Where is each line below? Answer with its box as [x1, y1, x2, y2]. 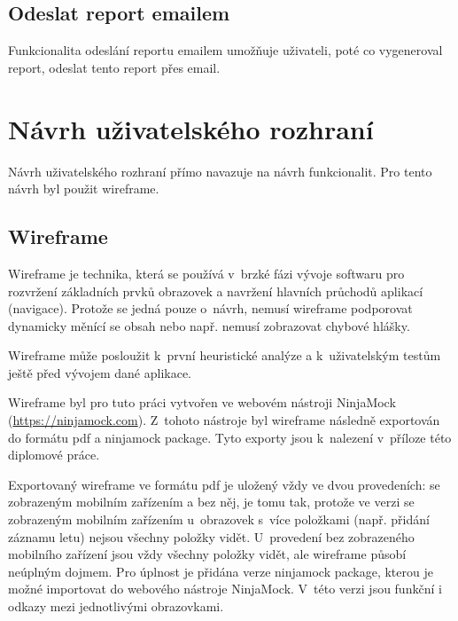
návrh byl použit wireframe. [8, 179, 159, 198]
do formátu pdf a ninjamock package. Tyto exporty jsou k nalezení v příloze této [8, 428, 452, 446]
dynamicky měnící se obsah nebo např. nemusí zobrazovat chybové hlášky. [8, 316, 410, 334]
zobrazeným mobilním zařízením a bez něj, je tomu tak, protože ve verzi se [8, 492, 415, 511]
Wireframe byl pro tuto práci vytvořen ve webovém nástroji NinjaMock [8, 393, 396, 412]
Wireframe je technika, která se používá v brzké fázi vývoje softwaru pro [8, 263, 405, 282]
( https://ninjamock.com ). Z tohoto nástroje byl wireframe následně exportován [8, 411, 440, 429]
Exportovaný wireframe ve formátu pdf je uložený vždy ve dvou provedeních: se [8, 475, 440, 493]
